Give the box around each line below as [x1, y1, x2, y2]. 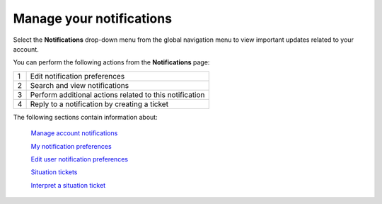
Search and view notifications [30, 80, 129, 90]
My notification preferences [30, 142, 112, 150]
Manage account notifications [30, 129, 118, 137]
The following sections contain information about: [13, 113, 158, 121]
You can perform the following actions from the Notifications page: [13, 58, 210, 67]
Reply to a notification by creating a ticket [30, 99, 169, 109]
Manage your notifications [13, 11, 173, 26]
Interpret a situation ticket [30, 181, 106, 189]
